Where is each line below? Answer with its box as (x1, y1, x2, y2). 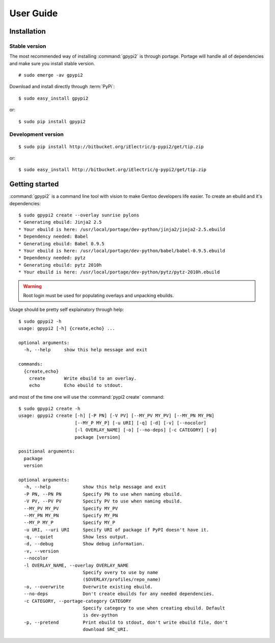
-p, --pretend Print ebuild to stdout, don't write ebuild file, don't (23, 619, 228, 625)
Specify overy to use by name (82, 570, 158, 575)
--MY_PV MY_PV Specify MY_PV (23, 506, 118, 511)
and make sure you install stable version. (9, 60, 95, 66)
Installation (9, 27, 46, 36)
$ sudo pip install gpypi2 (18, 119, 86, 124)
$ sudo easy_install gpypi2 (18, 95, 89, 101)
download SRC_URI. (82, 627, 129, 632)
